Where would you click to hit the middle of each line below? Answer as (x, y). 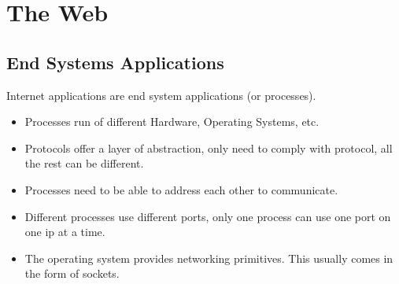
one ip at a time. (65, 232)
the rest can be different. (84, 163)
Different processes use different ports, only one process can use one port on (208, 216)
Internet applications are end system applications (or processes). (161, 95)
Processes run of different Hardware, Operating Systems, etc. (172, 122)
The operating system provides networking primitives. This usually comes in (209, 258)
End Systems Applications (115, 62)
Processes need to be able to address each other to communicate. (181, 189)
